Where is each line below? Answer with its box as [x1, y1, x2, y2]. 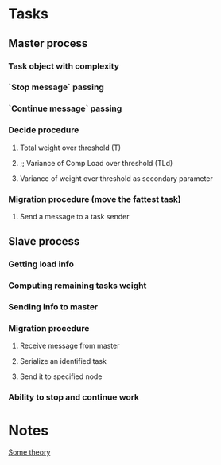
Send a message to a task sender [19, 211, 130, 221]
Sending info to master [8, 301, 99, 313]
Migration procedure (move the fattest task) [8, 193, 181, 204]
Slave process [8, 234, 80, 248]
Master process [8, 37, 88, 50]
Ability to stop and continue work [8, 392, 140, 403]
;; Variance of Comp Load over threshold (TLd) [19, 158, 173, 167]
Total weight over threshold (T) [19, 143, 122, 152]
